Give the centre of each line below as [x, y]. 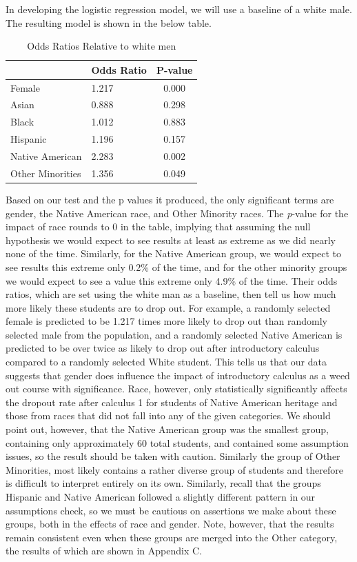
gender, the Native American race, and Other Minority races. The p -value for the [177, 213]
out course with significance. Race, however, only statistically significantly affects [176, 389]
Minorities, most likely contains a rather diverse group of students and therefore [174, 469]
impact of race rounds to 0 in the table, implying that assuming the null [158, 227]
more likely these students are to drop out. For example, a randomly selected [168, 307]
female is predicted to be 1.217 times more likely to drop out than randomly [166, 321]
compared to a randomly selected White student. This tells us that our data [166, 362]
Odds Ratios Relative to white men [102, 46]
